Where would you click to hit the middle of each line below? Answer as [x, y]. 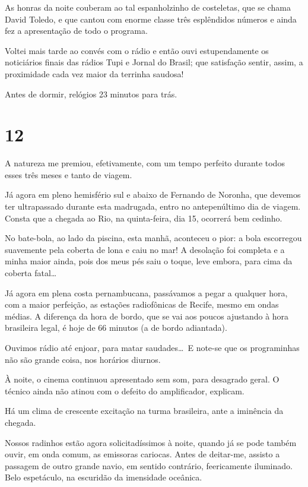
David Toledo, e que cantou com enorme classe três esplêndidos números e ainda [151, 19]
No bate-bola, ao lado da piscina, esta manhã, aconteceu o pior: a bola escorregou [153, 238]
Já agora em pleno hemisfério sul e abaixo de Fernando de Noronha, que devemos [153, 195]
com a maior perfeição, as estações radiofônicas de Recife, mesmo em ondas [142, 304]
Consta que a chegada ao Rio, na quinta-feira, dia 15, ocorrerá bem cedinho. [144, 218]
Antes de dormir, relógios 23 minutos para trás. [91, 94]
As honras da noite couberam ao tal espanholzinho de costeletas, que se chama [148, 7]
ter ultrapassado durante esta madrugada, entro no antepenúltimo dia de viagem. [153, 206]
